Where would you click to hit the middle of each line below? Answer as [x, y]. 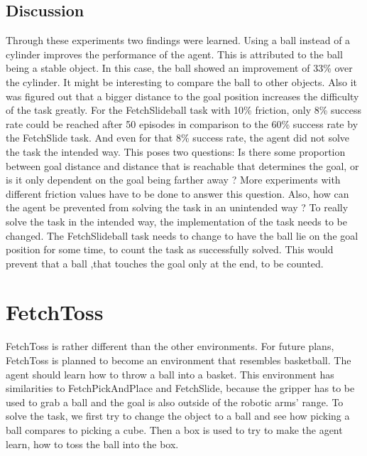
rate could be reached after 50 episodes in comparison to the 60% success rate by [182, 123]
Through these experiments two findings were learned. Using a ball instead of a [178, 40]
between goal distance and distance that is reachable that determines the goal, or [182, 165]
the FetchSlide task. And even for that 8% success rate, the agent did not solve [178, 138]
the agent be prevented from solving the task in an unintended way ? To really [177, 207]
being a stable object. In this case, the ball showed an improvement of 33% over [179, 68]
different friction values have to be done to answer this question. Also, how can [177, 193]
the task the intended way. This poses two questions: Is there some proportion [176, 151]
